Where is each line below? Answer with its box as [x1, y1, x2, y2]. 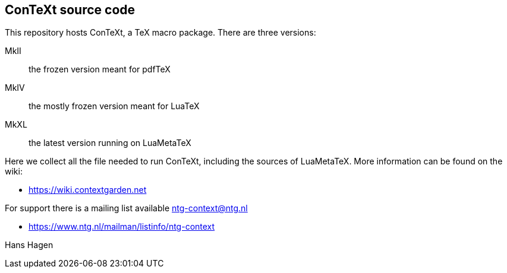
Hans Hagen [5, 240, 53, 250]
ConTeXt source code [5, 2, 136, 17]
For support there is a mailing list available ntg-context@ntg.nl [5, 203, 248, 214]
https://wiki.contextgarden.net [29, 185, 147, 195]
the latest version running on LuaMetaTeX [29, 138, 191, 148]
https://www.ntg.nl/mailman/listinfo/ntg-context [29, 221, 215, 232]
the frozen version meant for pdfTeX [29, 64, 171, 75]
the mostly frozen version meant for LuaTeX [29, 101, 200, 112]
